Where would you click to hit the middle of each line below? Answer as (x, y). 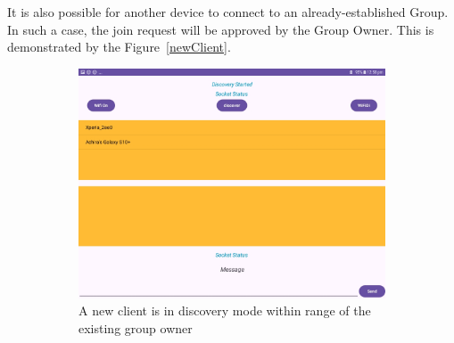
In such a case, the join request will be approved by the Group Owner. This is (221, 29)
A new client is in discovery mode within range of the (225, 310)
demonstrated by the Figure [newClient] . (119, 47)
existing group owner (136, 327)
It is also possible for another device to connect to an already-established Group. (228, 12)
